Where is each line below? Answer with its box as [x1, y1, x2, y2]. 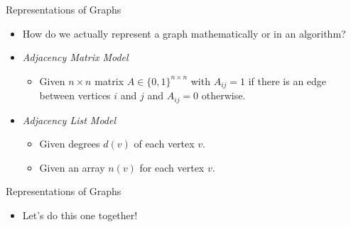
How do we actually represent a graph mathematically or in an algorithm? [22, 26, 346, 40]
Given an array [39, 160, 105, 175]
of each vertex [134, 136, 195, 151]
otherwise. [201, 88, 246, 103]
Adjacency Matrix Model [22, 50, 129, 65]
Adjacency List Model [22, 112, 117, 127]
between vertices [39, 88, 111, 103]
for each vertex [139, 160, 205, 175]
